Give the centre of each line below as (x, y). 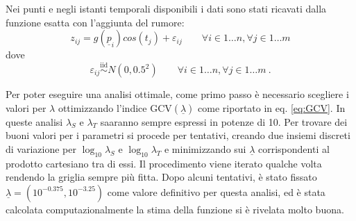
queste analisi (34, 121)
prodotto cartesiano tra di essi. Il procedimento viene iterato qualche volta (164, 163)
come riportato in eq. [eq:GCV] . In (272, 107)
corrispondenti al (294, 148)
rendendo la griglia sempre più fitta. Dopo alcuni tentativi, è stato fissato (161, 177)
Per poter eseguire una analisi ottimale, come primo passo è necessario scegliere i (177, 94)
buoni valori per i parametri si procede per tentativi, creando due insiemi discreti (178, 135)
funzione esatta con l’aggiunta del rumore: (95, 22)
